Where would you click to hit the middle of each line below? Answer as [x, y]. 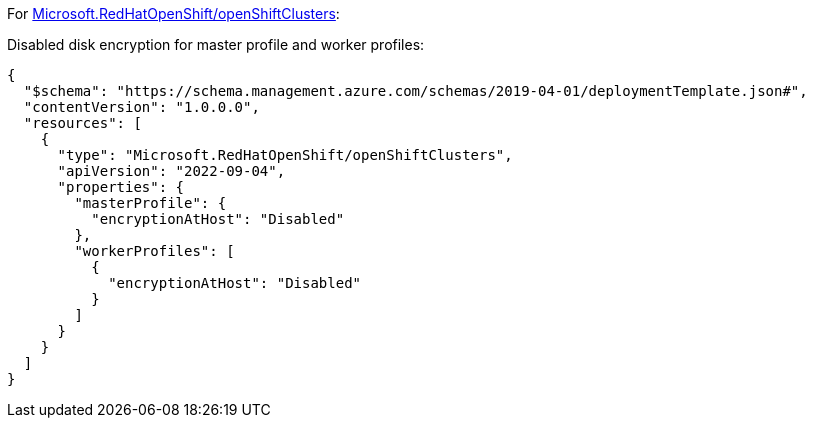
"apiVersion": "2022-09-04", [171, 171]
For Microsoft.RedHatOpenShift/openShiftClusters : [173, 13]
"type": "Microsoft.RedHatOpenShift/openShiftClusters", [285, 155]
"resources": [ [82, 123]
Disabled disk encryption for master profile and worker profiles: [216, 44]
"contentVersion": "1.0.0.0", [141, 107]
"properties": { [121, 187]
